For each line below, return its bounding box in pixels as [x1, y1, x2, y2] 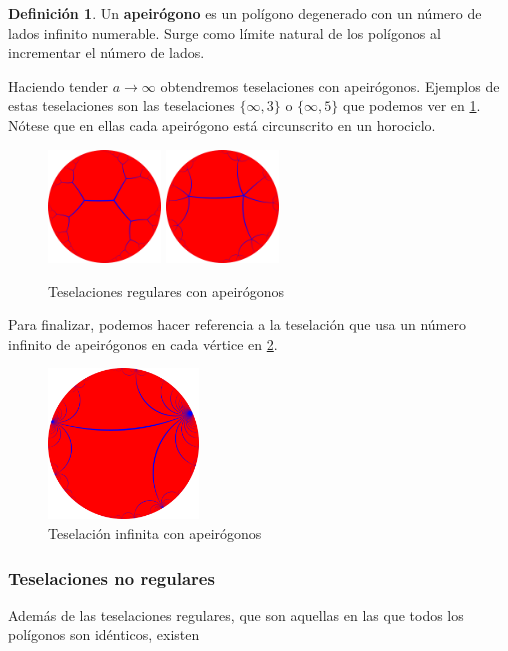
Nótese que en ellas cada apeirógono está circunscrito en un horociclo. [8, 114, 436, 135]
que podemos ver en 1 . [342, 95, 481, 116]
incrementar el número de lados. [8, 42, 205, 63]
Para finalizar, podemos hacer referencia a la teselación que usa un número [8, 314, 466, 335]
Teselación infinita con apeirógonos [48, 523, 262, 544]
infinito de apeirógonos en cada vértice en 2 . [8, 333, 278, 354]
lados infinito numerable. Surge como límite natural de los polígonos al [8, 22, 441, 43]
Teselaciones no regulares [8, 565, 215, 590]
